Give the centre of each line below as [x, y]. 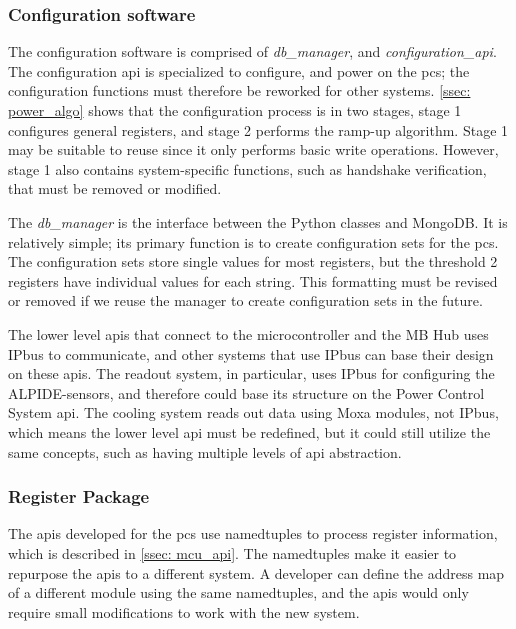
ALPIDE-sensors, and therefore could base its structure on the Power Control [246, 392]
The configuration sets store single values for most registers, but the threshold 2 [253, 261]
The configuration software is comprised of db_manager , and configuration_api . [252, 51]
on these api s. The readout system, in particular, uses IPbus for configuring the [251, 373]
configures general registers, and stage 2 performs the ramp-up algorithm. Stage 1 [258, 129]
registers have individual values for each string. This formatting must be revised [253, 280]
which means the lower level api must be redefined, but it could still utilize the [249, 431]
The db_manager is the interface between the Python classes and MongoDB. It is [258, 221]
